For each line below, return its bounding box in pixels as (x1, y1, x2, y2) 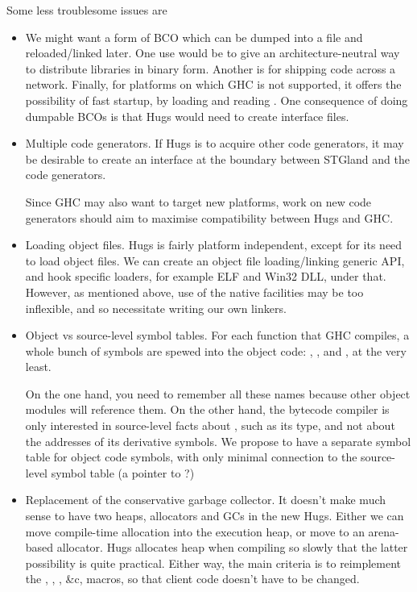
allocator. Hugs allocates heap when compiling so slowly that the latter (56, 539, 408, 556)
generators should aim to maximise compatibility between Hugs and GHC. (25, 209, 394, 226)
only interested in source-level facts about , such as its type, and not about (25, 417, 395, 434)
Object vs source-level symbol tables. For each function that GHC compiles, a (25, 327, 410, 344)
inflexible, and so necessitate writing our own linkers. (25, 299, 287, 316)
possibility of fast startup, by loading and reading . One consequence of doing (25, 91, 408, 108)
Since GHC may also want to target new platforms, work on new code (25, 193, 372, 210)
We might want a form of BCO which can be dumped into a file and (25, 28, 363, 45)
